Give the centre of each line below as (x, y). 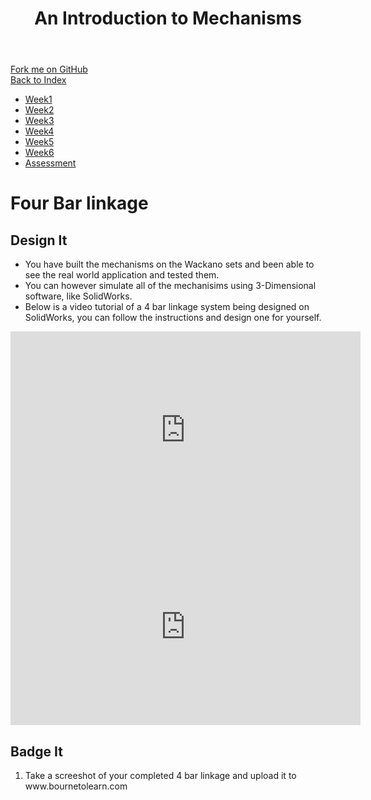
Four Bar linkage (79, 203)
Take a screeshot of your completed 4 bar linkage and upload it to (160, 775)
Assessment (50, 163)
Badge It (36, 751)
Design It (39, 240)
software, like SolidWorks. (78, 296)
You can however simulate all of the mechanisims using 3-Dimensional (170, 286)
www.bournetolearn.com (76, 786)
